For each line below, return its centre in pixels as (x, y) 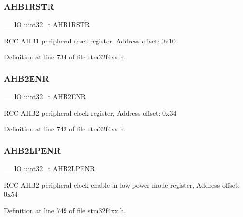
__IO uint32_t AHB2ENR (45, 96)
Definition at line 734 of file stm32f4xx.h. (65, 57)
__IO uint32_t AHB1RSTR (47, 24)
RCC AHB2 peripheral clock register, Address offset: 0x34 (90, 112)
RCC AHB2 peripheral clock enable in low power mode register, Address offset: (122, 184)
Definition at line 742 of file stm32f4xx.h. (65, 129)
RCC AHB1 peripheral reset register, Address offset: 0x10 (90, 40)
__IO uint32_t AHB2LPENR (49, 168)
